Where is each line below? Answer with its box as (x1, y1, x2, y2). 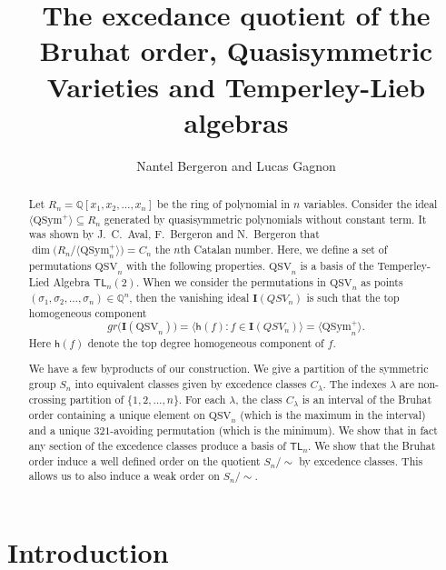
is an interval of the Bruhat (302, 391, 432, 406)
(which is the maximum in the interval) (240, 406, 426, 422)
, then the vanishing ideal (129, 290, 250, 305)
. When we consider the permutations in (135, 274, 326, 289)
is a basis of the (300, 258, 374, 274)
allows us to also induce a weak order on (28, 468, 220, 484)
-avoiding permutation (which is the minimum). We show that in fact (110, 423, 438, 438)
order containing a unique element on (28, 406, 205, 422)
